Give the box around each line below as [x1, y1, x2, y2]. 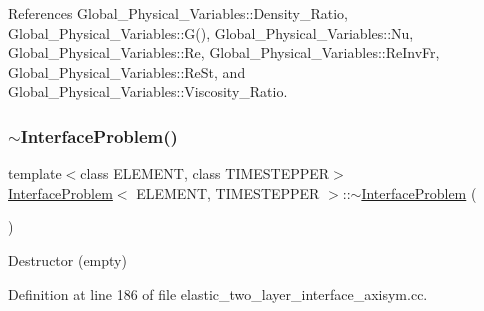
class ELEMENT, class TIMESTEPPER [80, 163, 330, 184]
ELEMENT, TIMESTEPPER [136, 182, 320, 203]
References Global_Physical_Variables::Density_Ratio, [8, 3, 349, 23]
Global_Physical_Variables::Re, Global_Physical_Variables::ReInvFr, [8, 42, 440, 63]
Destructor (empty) [8, 249, 127, 270]
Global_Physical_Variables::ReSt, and [8, 61, 246, 82]
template [8, 163, 62, 184]
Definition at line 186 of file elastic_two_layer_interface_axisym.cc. [8, 283, 428, 304]
